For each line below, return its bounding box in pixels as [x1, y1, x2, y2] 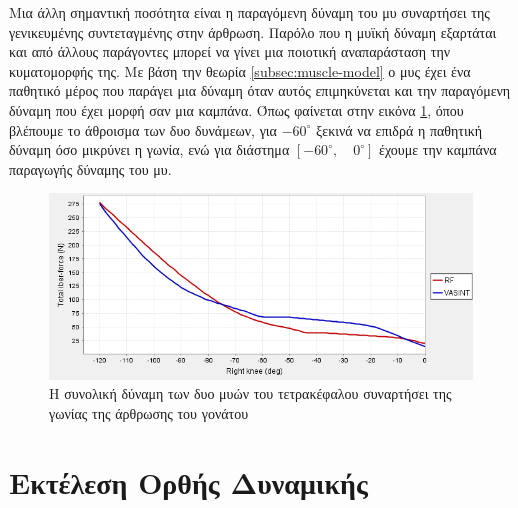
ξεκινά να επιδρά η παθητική [316, 119, 483, 140]
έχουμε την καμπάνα [379, 139, 497, 160]
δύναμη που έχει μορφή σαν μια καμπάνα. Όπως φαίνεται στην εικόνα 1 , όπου [9, 99, 464, 120]
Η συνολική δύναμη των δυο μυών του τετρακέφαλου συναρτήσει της [49, 383, 452, 404]
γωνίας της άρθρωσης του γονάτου [49, 402, 249, 423]
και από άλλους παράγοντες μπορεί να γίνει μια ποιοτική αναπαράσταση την [9, 41, 451, 62]
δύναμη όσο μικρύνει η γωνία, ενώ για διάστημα [9, 139, 290, 160]
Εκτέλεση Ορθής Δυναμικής [9, 461, 368, 502]
